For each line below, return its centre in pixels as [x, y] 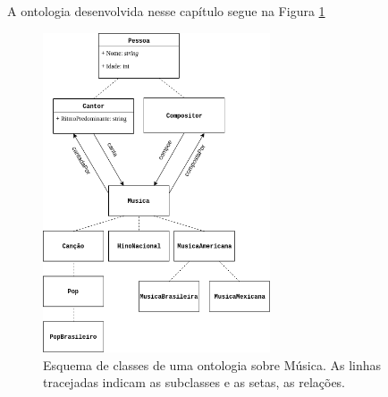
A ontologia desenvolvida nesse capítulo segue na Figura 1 [166, 11]
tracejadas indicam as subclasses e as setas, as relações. [194, 382]
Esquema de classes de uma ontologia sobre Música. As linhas [212, 364]
